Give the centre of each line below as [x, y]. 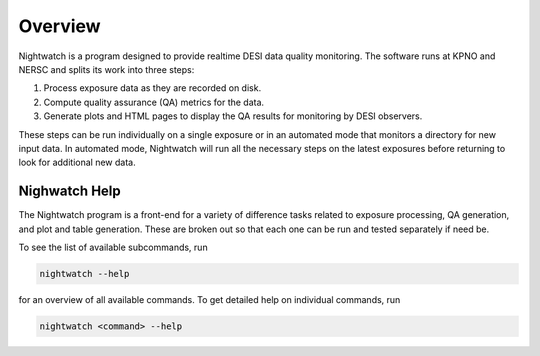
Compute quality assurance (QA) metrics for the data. [154, 102]
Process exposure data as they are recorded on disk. [152, 88]
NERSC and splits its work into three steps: [106, 69]
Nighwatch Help [70, 191]
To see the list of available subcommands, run [113, 247]
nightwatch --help [84, 273]
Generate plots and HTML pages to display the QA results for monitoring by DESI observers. [233, 116]
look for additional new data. [77, 162]
